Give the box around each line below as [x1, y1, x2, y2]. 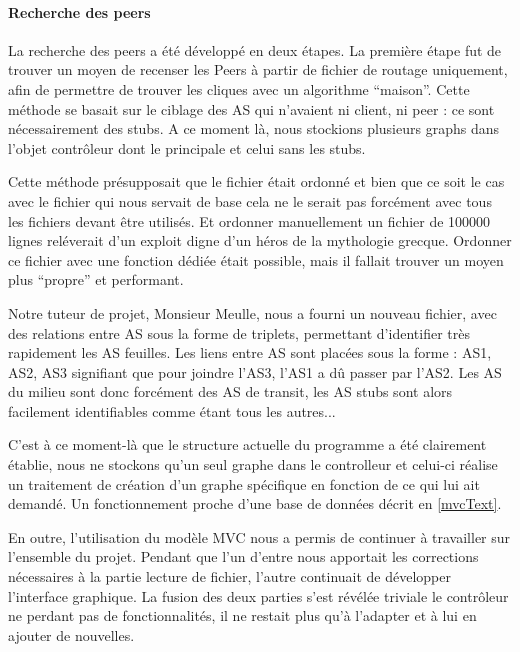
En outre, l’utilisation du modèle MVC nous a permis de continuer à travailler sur [8, 526, 511, 547]
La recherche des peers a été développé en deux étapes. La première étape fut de [8, 39, 502, 60]
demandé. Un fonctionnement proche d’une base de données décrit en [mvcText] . [8, 493, 502, 514]
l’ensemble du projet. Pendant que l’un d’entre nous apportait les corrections [8, 546, 479, 567]
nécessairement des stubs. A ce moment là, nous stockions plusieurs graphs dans [8, 118, 499, 139]
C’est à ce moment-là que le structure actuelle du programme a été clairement [8, 434, 487, 455]
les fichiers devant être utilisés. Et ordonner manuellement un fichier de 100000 [8, 210, 491, 231]
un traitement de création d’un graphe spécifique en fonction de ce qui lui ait [8, 473, 480, 494]
